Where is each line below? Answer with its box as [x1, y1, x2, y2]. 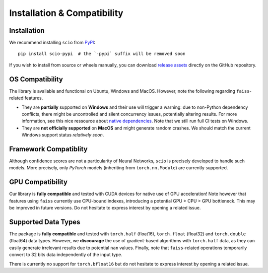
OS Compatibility [9, 75, 63, 83]
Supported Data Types [9, 217, 80, 226]
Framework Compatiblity [9, 144, 88, 153]
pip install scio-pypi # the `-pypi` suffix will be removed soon [18, 51, 186, 57]
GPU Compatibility [9, 178, 68, 186]
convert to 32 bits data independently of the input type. [9, 252, 123, 258]
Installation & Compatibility [9, 7, 124, 18]
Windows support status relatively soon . [21, 132, 104, 138]
